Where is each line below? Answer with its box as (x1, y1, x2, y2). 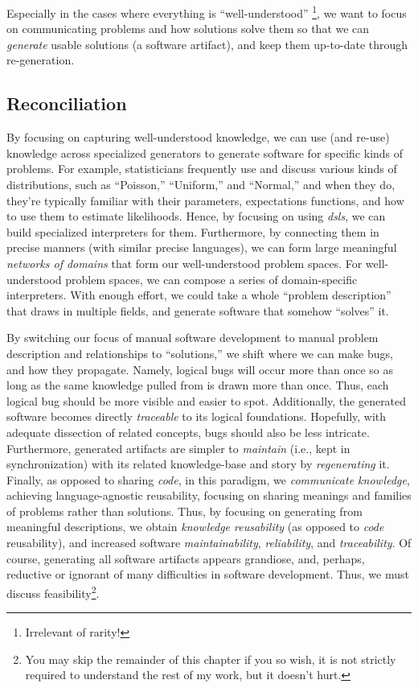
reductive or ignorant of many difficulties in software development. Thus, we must (6, 566, 409, 583)
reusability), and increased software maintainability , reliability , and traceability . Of (6, 534, 412, 551)
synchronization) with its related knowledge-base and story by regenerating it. (6, 455, 390, 472)
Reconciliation (6, 91, 127, 116)
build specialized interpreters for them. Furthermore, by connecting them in (6, 223, 379, 240)
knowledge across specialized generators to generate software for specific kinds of (6, 144, 404, 161)
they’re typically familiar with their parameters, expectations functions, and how (6, 192, 404, 208)
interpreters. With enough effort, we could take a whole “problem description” (6, 286, 391, 303)
